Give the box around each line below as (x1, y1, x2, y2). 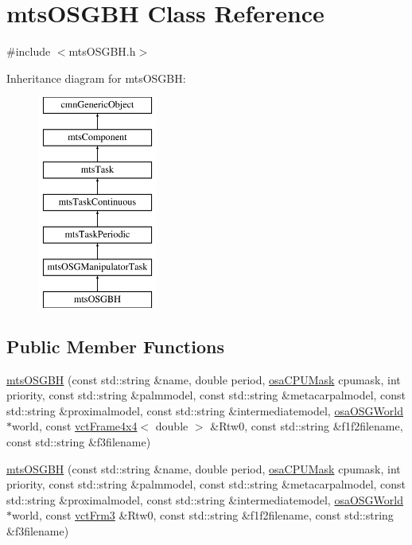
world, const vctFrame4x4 (12, 418, 138, 434)
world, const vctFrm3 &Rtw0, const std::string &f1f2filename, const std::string (12, 507, 394, 524)
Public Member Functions (6, 333, 224, 358)
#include (6, 43, 51, 60)
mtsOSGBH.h (68, 43, 136, 60)
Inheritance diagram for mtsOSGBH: (6, 69, 186, 86)
